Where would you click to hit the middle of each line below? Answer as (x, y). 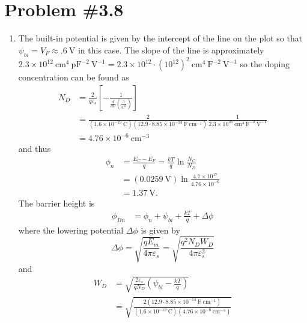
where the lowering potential (71, 230)
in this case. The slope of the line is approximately (171, 50)
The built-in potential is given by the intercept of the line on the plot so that (160, 38)
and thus (35, 149)
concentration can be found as (74, 77)
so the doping (265, 64)
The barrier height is (56, 203)
